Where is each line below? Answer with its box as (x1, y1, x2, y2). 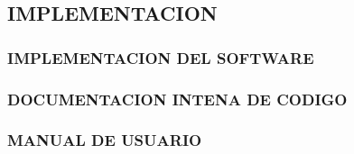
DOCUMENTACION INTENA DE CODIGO (7, 87, 348, 110)
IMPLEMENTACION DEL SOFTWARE (7, 46, 314, 68)
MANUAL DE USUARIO (7, 129, 202, 151)
